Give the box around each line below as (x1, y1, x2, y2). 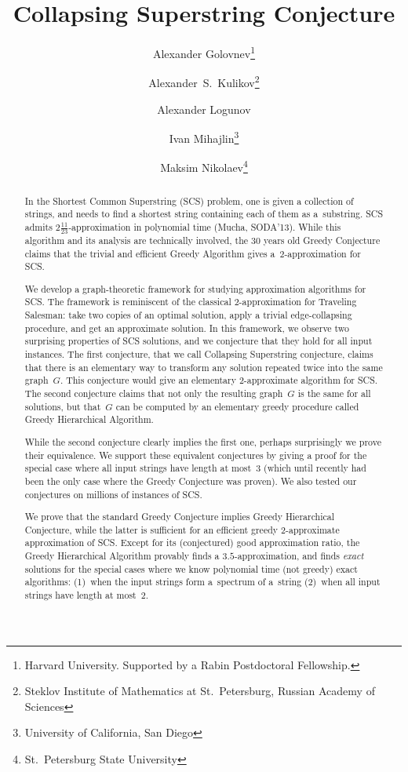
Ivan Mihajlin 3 (169, 128, 239, 146)
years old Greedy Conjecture (263, 233, 381, 246)
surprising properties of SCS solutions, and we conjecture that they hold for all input (24, 334, 373, 348)
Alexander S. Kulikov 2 (148, 72, 260, 91)
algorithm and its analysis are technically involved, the (24, 233, 249, 246)
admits (24, 220, 53, 233)
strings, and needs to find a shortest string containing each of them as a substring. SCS (24, 207, 384, 220)
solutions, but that (24, 399, 101, 413)
